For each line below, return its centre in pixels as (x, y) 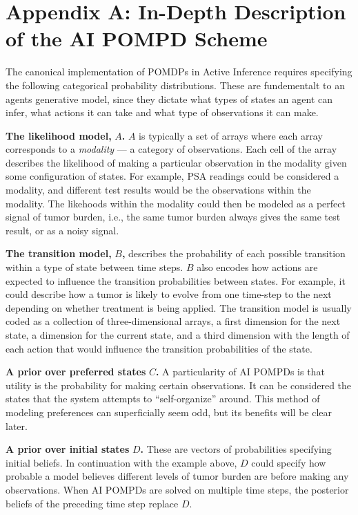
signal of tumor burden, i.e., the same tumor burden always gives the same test (173, 217)
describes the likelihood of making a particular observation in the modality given (176, 162)
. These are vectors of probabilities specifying (236, 449)
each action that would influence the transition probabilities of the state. (159, 348)
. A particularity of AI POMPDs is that (240, 372)
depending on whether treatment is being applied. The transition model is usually (179, 307)
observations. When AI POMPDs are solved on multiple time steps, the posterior (177, 489)
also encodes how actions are (257, 267)
